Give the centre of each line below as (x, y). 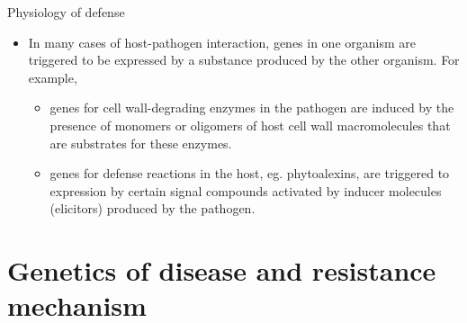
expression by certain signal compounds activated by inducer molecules (246, 190)
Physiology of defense (66, 12)
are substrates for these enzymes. (141, 143)
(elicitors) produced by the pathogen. (153, 208)
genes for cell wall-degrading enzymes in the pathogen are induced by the (252, 108)
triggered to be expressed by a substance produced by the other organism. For (244, 60)
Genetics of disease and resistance (222, 270)
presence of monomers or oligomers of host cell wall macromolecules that (250, 125)
